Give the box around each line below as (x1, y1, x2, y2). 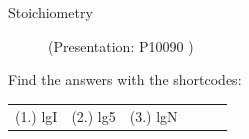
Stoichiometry (8, 2, 93, 22)
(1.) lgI (15, 105, 58, 126)
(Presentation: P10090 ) (48, 35, 194, 56)
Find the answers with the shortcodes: (8, 69, 242, 90)
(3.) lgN (129, 105, 178, 126)
